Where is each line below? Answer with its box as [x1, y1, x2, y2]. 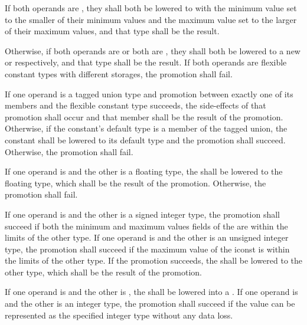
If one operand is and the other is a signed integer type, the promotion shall [5, 208, 280, 220]
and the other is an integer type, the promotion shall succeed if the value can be [5, 297, 295, 310]
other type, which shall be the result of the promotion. [5, 265, 202, 278]
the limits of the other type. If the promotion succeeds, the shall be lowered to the [5, 254, 302, 267]
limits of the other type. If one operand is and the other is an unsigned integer [5, 231, 289, 244]
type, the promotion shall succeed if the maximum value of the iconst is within [5, 242, 290, 255]
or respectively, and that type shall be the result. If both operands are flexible [5, 56, 287, 68]
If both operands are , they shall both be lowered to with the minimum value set [5, 2, 297, 14]
